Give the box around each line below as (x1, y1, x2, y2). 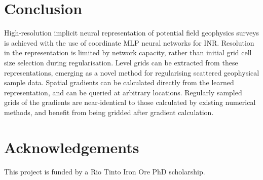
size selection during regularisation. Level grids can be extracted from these (4, 57, 238, 67)
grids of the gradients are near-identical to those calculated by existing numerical (4, 97, 256, 107)
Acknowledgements (4, 136, 139, 157)
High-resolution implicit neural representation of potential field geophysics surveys (4, 27, 259, 38)
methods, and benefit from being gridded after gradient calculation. (4, 106, 214, 117)
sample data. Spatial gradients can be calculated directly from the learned (4, 77, 234, 88)
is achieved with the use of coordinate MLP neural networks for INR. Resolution (4, 37, 254, 48)
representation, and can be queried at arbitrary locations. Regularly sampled (4, 87, 242, 97)
